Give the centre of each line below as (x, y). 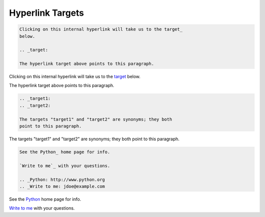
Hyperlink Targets (47, 13)
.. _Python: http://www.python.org (62, 179)
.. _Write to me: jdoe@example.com (62, 186)
